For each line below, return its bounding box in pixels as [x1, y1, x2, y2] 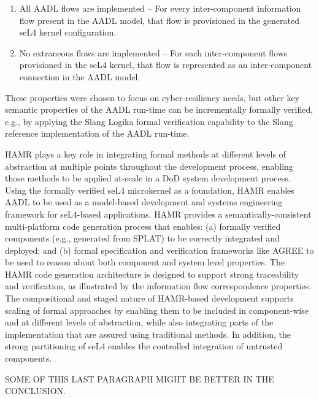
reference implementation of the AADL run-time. [5, 127, 190, 140]
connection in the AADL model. [19, 70, 140, 83]
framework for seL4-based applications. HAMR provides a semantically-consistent [5, 207, 312, 220]
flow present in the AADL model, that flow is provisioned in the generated [19, 13, 299, 26]
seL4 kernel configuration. [19, 26, 117, 39]
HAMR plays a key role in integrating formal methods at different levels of [5, 147, 286, 160]
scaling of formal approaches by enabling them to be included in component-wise [5, 303, 309, 316]
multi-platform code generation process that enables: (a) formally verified [5, 219, 281, 232]
